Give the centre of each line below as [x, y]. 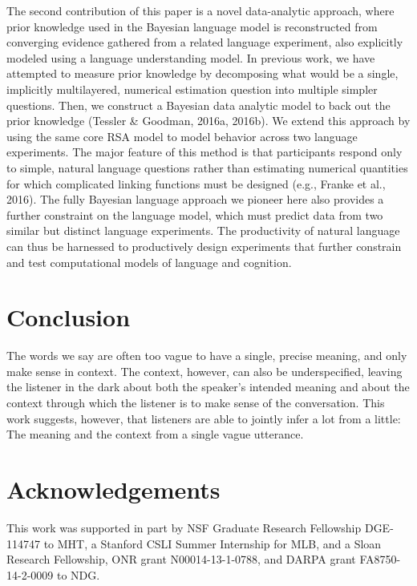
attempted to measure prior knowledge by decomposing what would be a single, [202, 73]
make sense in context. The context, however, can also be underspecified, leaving [204, 371]
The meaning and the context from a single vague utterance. [155, 434]
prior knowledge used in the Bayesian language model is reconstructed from [192, 26]
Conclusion [69, 317]
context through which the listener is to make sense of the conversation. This [196, 402]
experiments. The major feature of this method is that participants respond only [204, 152]
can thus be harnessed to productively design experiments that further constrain [204, 246]
